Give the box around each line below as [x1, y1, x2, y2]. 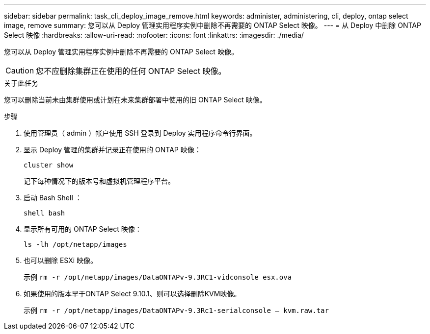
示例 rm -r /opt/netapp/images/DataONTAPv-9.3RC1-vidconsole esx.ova [24, 273, 292, 281]
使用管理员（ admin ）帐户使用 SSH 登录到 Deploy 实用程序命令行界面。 [24, 129, 257, 137]
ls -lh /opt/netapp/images [24, 240, 127, 248]
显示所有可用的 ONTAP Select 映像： [24, 225, 142, 233]
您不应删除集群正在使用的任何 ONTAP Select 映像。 [36, 66, 226, 76]
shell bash [24, 209, 65, 217]
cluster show [24, 161, 74, 169]
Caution [5, 66, 34, 75]
